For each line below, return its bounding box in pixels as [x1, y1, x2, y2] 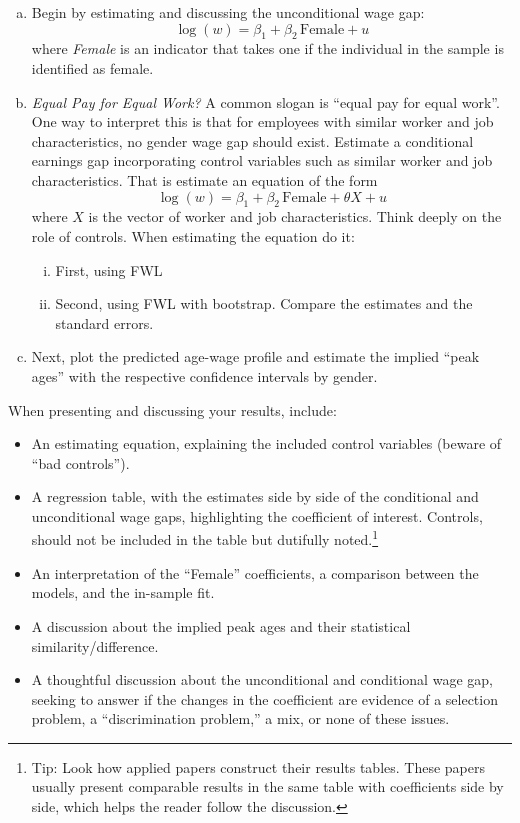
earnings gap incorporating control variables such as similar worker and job [31, 150, 493, 171]
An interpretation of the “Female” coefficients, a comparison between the [31, 562, 479, 583]
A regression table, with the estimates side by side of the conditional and [31, 486, 479, 507]
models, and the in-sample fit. [31, 582, 215, 603]
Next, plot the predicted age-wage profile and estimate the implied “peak [31, 346, 480, 367]
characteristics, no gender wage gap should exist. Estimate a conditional [31, 130, 474, 151]
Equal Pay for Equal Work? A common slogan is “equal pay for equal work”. [31, 91, 500, 112]
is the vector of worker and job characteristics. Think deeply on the [88, 206, 502, 227]
